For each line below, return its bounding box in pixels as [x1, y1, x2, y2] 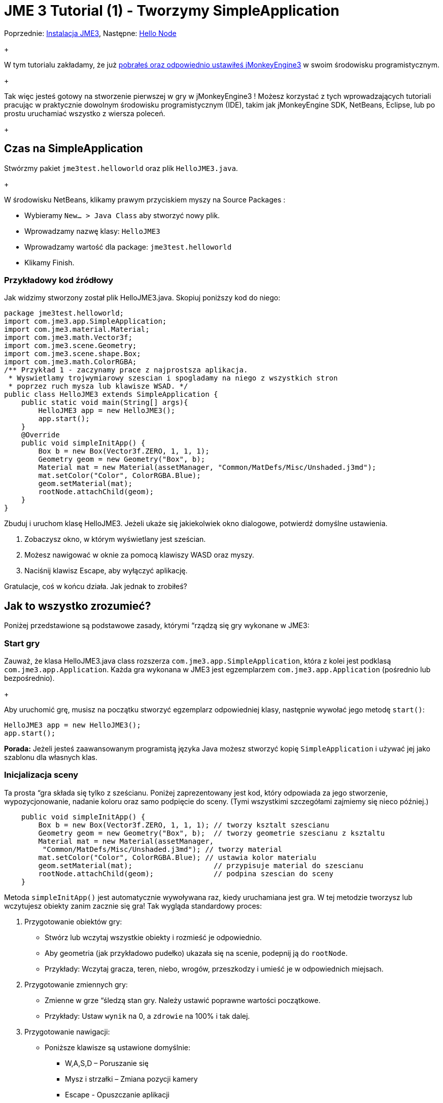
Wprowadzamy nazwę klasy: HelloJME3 [24, 226, 160, 235]
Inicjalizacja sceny [4, 770, 79, 780]
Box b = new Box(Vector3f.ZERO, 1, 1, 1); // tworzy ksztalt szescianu [38, 820, 329, 829]
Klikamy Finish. [24, 258, 75, 267]
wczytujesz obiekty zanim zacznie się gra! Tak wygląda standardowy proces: [4, 901, 262, 910]
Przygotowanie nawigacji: [24, 1027, 110, 1036]
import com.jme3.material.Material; [4, 325, 150, 334]
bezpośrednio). [4, 673, 55, 682]
